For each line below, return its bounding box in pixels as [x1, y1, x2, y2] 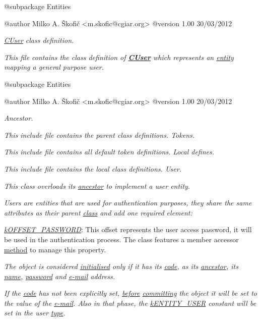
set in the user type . [4, 307, 66, 318]
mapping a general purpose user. [4, 62, 104, 72]
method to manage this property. [4, 244, 106, 254]
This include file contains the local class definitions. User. [4, 163, 181, 174]
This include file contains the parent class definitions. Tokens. [4, 129, 195, 140]
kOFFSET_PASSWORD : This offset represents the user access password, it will [4, 224, 252, 235]
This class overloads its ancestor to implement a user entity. [4, 180, 190, 191]
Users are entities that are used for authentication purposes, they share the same [4, 197, 252, 208]
